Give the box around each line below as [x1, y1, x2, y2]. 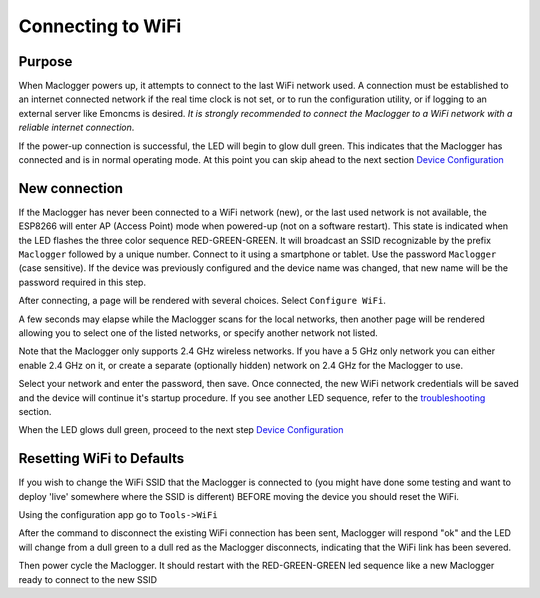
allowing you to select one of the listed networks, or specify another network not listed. [18, 327, 379, 339]
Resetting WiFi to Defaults [18, 450, 185, 467]
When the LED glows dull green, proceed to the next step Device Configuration [18, 424, 344, 436]
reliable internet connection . [18, 121, 135, 134]
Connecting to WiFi [18, 15, 182, 37]
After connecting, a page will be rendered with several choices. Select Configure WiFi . [18, 295, 387, 307]
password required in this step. [18, 276, 147, 288]
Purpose [18, 53, 73, 70]
